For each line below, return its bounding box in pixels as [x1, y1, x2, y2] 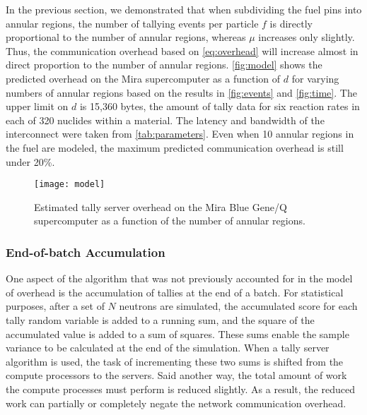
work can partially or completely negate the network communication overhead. [6, 395, 346, 410]
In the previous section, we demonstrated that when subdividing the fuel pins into [6, 2, 362, 16]
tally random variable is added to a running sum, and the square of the [6, 312, 315, 327]
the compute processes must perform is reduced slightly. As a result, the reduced [6, 381, 355, 396]
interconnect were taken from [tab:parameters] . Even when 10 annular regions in [6, 126, 354, 141]
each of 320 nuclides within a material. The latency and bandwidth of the [6, 112, 325, 127]
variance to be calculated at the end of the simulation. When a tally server [6, 340, 330, 355]
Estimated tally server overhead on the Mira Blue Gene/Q [34, 199, 287, 214]
